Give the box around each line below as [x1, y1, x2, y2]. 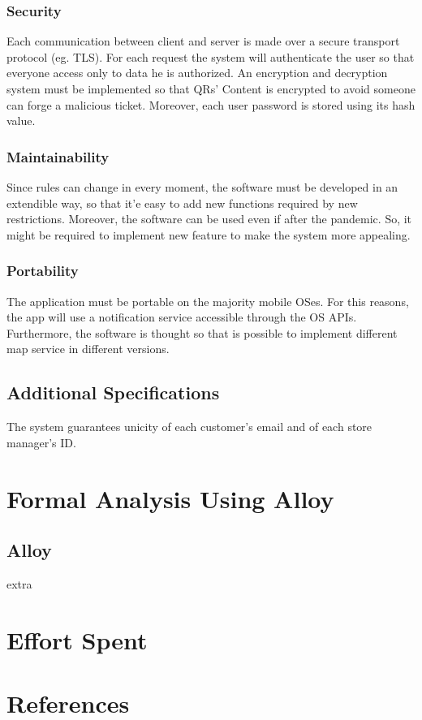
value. [6, 112, 36, 129]
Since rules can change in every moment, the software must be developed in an [6, 179, 398, 195]
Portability [6, 261, 79, 281]
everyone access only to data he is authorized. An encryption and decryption [6, 64, 388, 81]
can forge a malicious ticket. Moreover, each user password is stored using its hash [6, 96, 416, 113]
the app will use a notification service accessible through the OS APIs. [6, 308, 357, 326]
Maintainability [6, 146, 110, 166]
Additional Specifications [6, 380, 220, 405]
